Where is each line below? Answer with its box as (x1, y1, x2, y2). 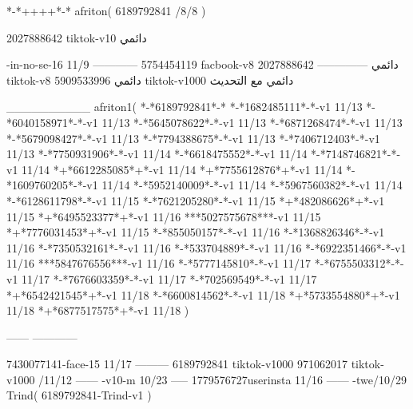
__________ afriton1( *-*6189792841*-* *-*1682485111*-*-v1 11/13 (6, 98, 363, 115)
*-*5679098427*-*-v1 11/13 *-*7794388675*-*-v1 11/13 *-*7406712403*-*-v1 (6, 129, 380, 146)
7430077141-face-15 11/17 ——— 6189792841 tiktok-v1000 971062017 (6, 355, 347, 372)
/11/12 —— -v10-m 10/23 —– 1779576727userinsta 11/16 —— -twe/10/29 (38, 371, 407, 387)
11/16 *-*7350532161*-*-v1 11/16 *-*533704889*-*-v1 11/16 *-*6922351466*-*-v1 (6, 239, 407, 256)
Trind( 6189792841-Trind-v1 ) (6, 387, 152, 403)
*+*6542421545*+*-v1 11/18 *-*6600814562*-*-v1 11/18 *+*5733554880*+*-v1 (6, 286, 400, 303)
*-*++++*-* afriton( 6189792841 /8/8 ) (6, 2, 206, 18)
